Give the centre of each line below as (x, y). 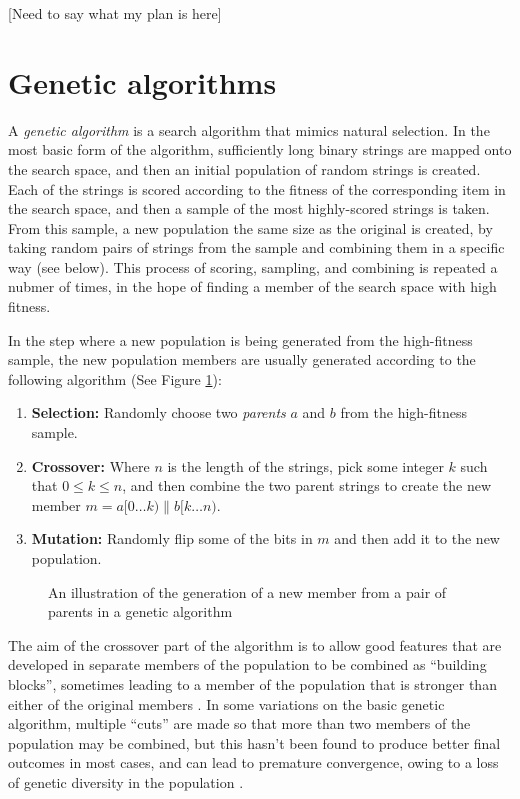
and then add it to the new (417, 538)
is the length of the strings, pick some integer (305, 465)
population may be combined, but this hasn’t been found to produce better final (254, 742)
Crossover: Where (90, 465)
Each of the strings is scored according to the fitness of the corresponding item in (257, 188)
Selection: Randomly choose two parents (158, 412)
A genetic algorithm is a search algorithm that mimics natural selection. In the (249, 129)
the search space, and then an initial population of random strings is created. (244, 168)
